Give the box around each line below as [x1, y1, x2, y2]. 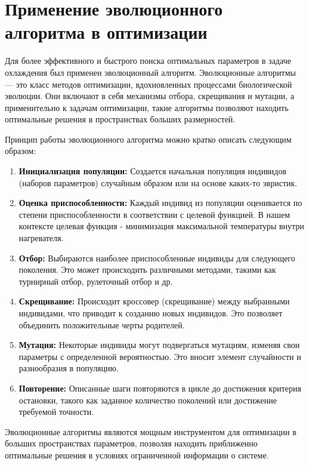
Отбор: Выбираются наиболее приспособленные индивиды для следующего [18, 251, 295, 264]
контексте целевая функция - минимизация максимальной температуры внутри [18, 220, 304, 232]
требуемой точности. [18, 405, 94, 418]
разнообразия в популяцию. [18, 362, 119, 374]
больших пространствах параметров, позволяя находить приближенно [5, 437, 258, 449]
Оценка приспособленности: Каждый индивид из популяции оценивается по [18, 196, 302, 209]
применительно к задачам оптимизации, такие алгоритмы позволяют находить [5, 101, 289, 113]
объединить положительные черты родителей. [18, 318, 185, 331]
